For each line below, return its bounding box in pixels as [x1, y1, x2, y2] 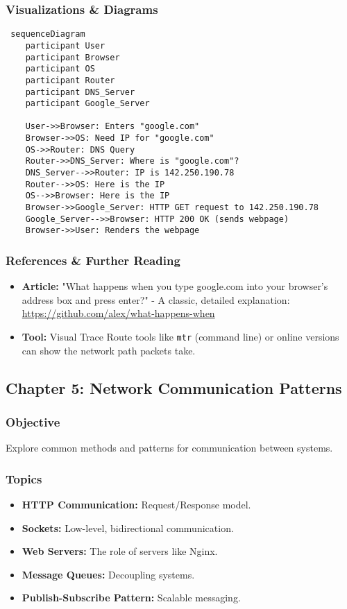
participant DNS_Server [25, 87, 135, 97]
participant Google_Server [25, 98, 150, 109]
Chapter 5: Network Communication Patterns [6, 377, 342, 398]
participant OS [25, 64, 95, 74]
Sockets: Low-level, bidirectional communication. [22, 520, 234, 535]
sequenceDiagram [10, 29, 85, 40]
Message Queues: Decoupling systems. [22, 567, 195, 581]
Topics [6, 470, 42, 487]
